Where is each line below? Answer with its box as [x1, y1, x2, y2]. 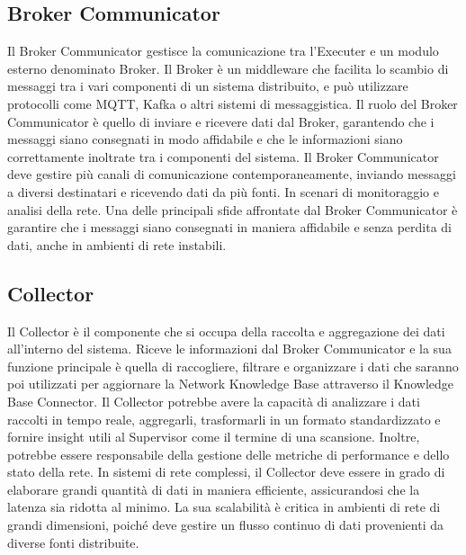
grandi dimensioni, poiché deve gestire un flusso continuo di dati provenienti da [7, 515, 444, 534]
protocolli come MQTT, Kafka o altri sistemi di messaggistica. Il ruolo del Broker [7, 94, 458, 112]
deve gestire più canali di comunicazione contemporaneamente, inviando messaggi [7, 165, 456, 184]
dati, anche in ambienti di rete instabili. [7, 235, 227, 254]
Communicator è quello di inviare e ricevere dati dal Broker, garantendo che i [7, 112, 435, 130]
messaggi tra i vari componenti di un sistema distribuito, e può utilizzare [7, 76, 408, 95]
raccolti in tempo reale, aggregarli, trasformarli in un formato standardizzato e [7, 409, 441, 428]
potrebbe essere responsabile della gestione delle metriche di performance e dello [7, 444, 450, 463]
